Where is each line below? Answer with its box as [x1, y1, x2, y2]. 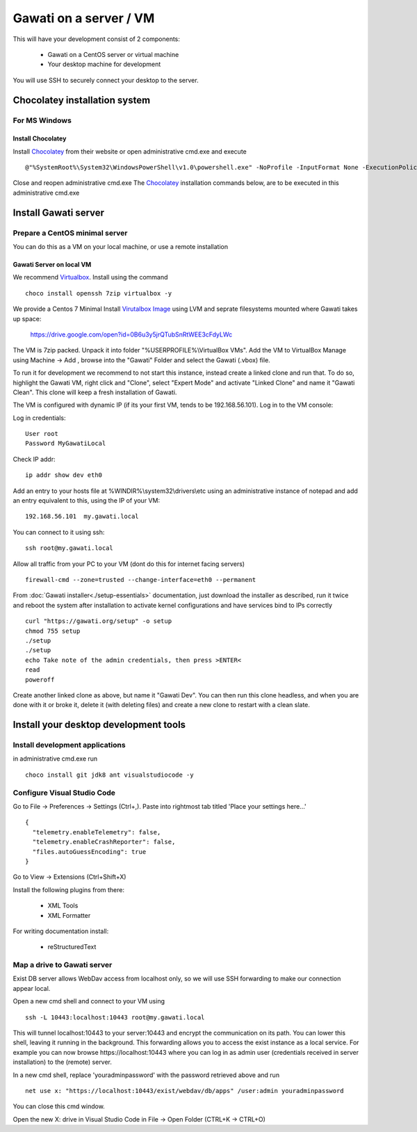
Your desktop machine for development [47, 60, 161, 69]
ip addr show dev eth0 [25, 471, 103, 479]
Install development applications [13, 741, 126, 750]
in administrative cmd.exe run [13, 754, 98, 763]
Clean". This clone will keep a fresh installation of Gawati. [13, 388, 177, 396]
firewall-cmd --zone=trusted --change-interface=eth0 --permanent [25, 576, 256, 583]
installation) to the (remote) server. [13, 1058, 113, 1067]
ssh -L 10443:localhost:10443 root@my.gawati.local [25, 1013, 205, 1021]
